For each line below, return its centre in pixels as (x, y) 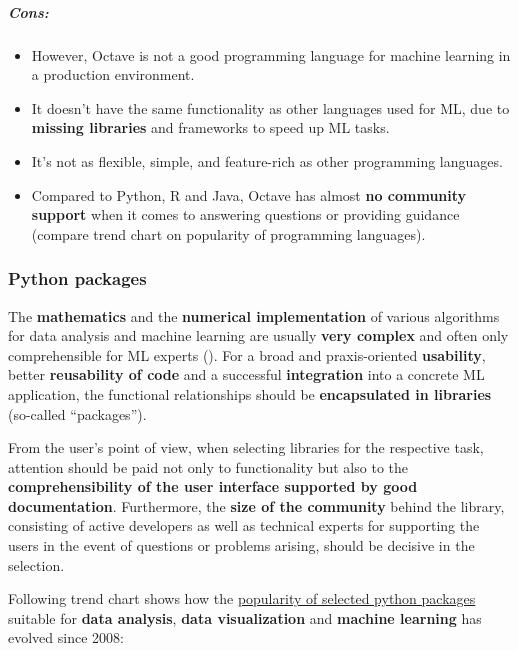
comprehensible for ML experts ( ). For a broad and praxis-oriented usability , (247, 354)
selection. (36, 564)
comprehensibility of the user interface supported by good (213, 486)
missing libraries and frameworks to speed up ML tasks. (210, 127)
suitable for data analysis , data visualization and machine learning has (245, 617)
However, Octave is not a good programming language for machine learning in (271, 54)
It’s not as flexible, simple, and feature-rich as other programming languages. (267, 160)
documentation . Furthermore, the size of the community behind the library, (256, 505)
